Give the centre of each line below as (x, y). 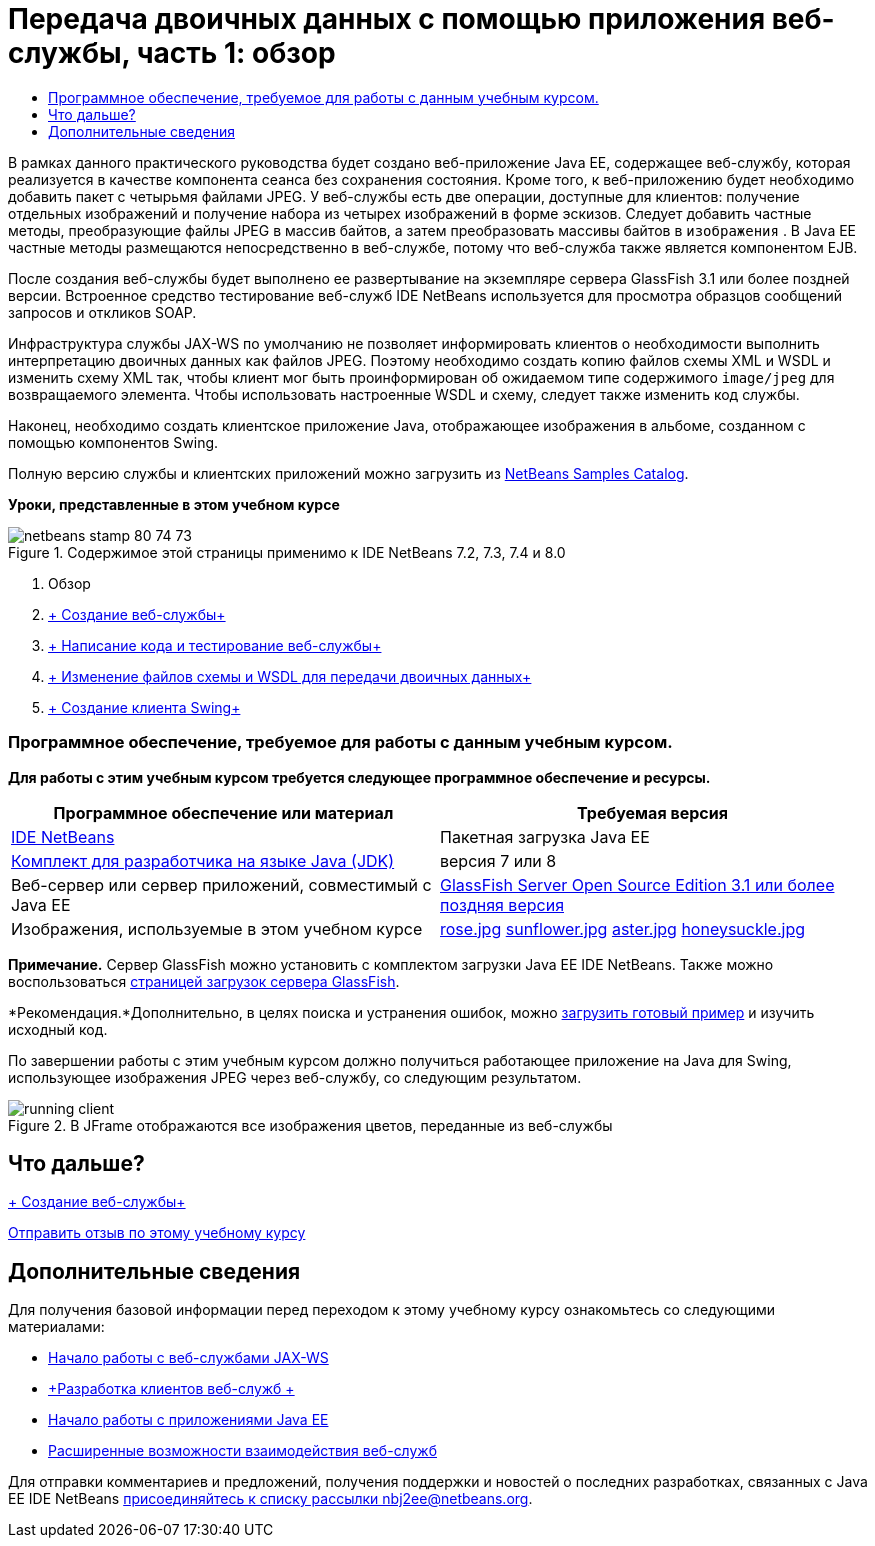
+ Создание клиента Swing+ (144, 707)
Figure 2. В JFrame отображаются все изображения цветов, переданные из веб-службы (310, 1125)
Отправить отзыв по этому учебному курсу (157, 1233)
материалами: (56, 1327)
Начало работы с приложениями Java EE (188, 1420)
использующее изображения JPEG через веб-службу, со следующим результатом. (295, 1077)
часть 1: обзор (236, 53)
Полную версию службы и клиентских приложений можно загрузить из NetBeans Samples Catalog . (348, 473)
